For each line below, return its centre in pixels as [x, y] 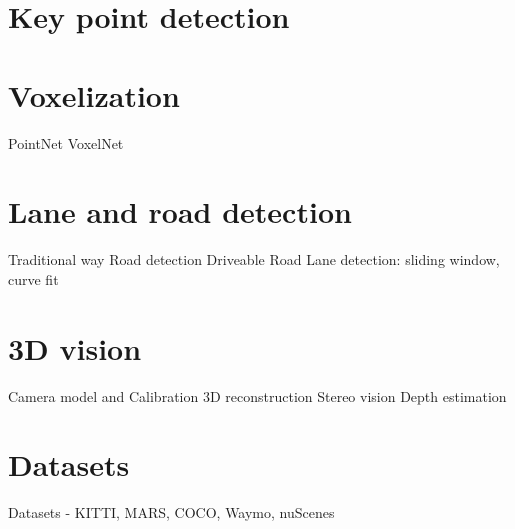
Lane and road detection [180, 211]
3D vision [75, 347]
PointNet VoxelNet [66, 142]
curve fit [33, 278]
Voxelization [94, 94]
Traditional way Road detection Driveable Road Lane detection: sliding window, [254, 259]
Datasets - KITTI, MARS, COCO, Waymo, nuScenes [171, 512]
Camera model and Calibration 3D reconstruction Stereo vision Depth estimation [257, 395]
